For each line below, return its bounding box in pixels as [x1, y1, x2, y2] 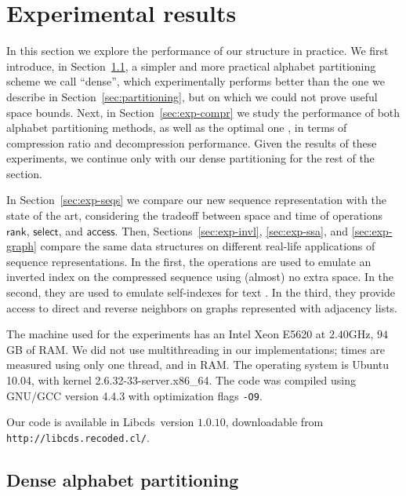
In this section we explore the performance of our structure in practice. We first [6, 42, 389, 59]
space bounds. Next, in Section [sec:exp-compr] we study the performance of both [6, 104, 401, 120]
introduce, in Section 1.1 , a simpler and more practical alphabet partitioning [6, 57, 376, 74]
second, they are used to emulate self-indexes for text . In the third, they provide [6, 284, 395, 301]
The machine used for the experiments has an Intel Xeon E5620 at [6, 326, 326, 342]
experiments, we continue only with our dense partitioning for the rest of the [6, 150, 375, 166]
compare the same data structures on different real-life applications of [40, 238, 375, 254]
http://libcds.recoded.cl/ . [6, 429, 150, 445]
